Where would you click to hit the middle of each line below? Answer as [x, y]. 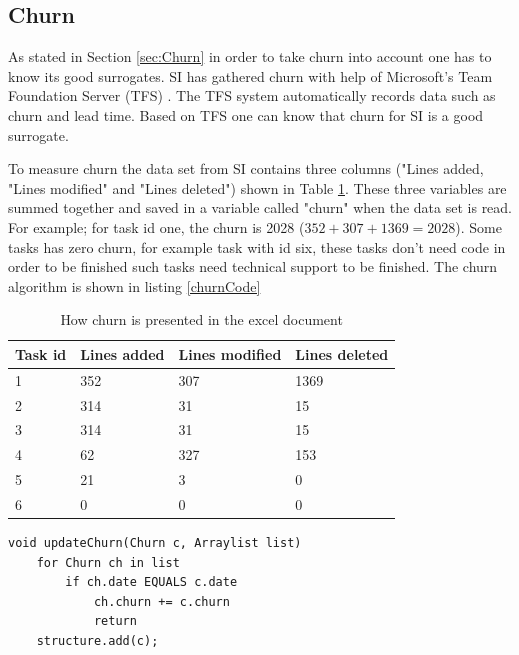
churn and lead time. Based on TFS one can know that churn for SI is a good [246, 114]
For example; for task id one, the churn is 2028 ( [156, 226]
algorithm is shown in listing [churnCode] [134, 285]
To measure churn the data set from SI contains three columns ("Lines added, [246, 168]
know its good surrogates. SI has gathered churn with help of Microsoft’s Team [250, 75]
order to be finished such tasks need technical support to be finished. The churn [253, 266]
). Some [478, 226]
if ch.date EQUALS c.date [151, 582]
